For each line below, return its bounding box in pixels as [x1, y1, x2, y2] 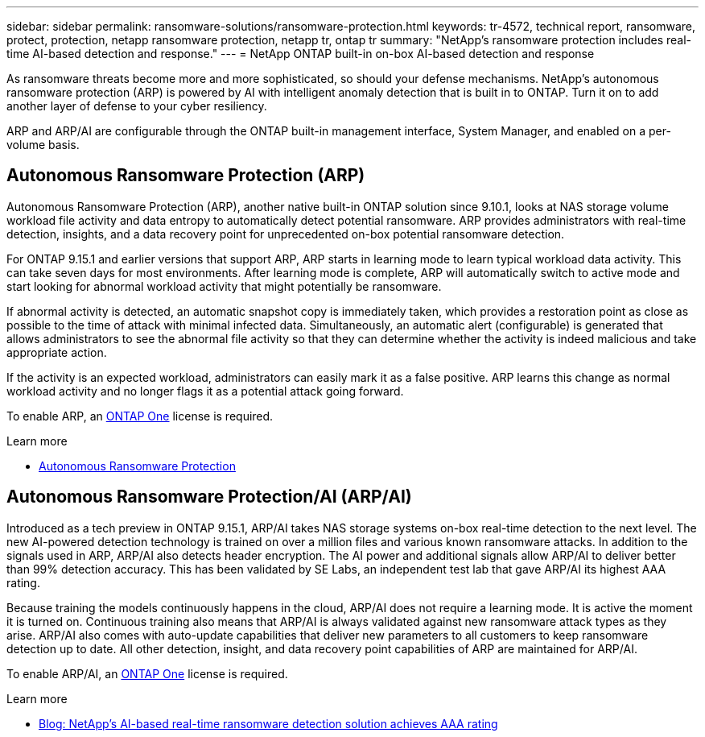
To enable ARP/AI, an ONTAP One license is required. [6, 666, 288, 681]
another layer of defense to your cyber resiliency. [6, 99, 267, 113]
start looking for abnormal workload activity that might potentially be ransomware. [6, 279, 442, 293]
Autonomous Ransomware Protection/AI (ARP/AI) [6, 487, 412, 507]
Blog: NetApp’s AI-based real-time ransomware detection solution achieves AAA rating [39, 716, 498, 731]
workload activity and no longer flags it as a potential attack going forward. [6, 383, 404, 398]
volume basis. [6, 138, 80, 151]
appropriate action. [6, 345, 107, 359]
